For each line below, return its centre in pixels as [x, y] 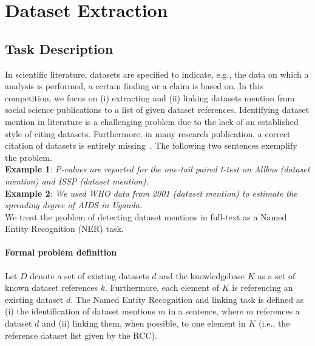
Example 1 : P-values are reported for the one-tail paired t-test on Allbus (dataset [157, 169]
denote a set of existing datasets [90, 275]
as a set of [276, 275]
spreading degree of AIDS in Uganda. [74, 205]
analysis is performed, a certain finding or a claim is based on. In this [134, 86]
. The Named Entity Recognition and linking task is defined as [187, 299]
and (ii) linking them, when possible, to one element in [144, 323]
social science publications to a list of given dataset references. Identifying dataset [157, 110]
